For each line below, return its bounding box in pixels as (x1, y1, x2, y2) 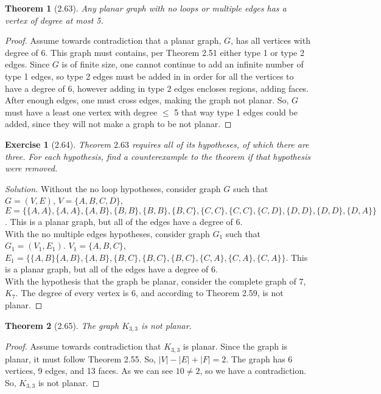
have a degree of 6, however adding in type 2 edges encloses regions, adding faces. (5, 81, 309, 94)
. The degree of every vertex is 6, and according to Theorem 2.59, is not (15, 286, 284, 299)
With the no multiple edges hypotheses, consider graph (5, 227, 210, 240)
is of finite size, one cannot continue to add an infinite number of (61, 58, 304, 71)
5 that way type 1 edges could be (174, 105, 298, 118)
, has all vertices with (231, 34, 310, 47)
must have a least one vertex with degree (5, 105, 158, 118)
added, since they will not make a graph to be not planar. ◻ (5, 117, 232, 130)
